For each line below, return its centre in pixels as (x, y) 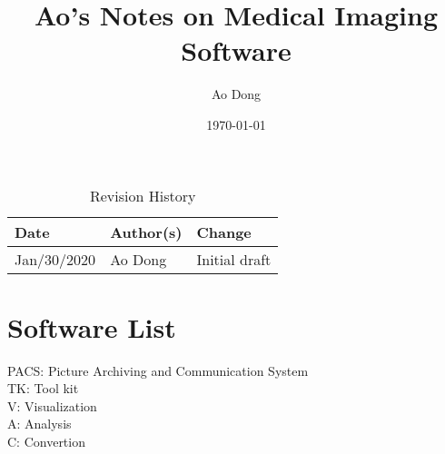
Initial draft (234, 259)
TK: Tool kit (43, 388)
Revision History (143, 195)
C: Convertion (46, 441)
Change (224, 232)
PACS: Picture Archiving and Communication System (158, 370)
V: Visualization (52, 405)
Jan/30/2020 (55, 259)
